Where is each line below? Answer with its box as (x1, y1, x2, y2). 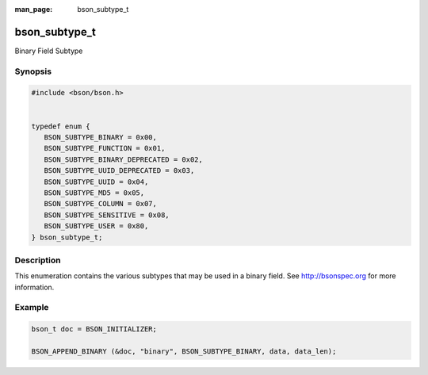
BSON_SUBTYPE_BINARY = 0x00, (44, 133, 158, 142)
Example (14, 302, 49, 313)
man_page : (14, 5, 53, 13)
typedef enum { (31, 121, 90, 131)
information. (14, 282, 55, 292)
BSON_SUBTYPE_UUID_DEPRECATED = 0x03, (44, 166, 195, 175)
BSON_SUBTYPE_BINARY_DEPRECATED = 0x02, (44, 155, 204, 164)
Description (14, 254, 61, 266)
